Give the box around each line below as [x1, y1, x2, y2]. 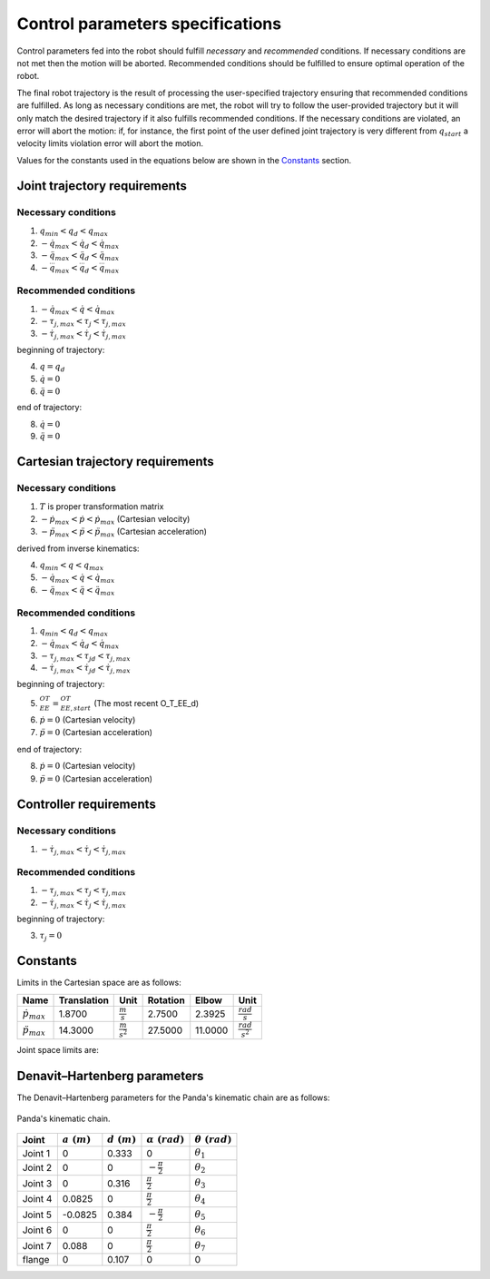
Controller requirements [16, 797, 156, 812]
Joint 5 [22, 1208, 53, 1221]
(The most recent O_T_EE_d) [93, 698, 200, 709]
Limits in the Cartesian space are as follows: [16, 977, 181, 989]
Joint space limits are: [16, 1045, 99, 1056]
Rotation [147, 994, 185, 1007]
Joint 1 [22, 1146, 51, 1159]
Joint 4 [22, 1193, 53, 1205]
